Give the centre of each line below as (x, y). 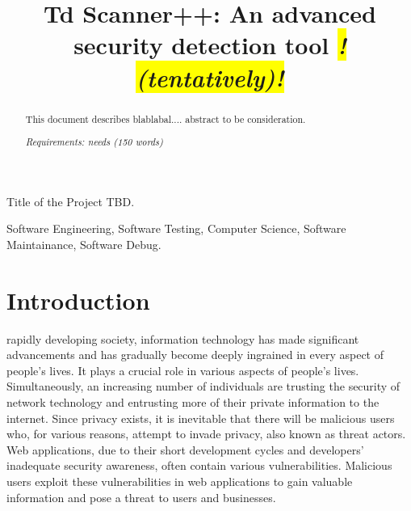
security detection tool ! (210, 45)
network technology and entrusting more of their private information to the (193, 402)
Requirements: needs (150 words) (94, 142)
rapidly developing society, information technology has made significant (183, 338)
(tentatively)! (210, 77)
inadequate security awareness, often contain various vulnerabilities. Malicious (199, 465)
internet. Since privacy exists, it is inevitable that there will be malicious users (201, 418)
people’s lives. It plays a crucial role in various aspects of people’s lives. (183, 370)
